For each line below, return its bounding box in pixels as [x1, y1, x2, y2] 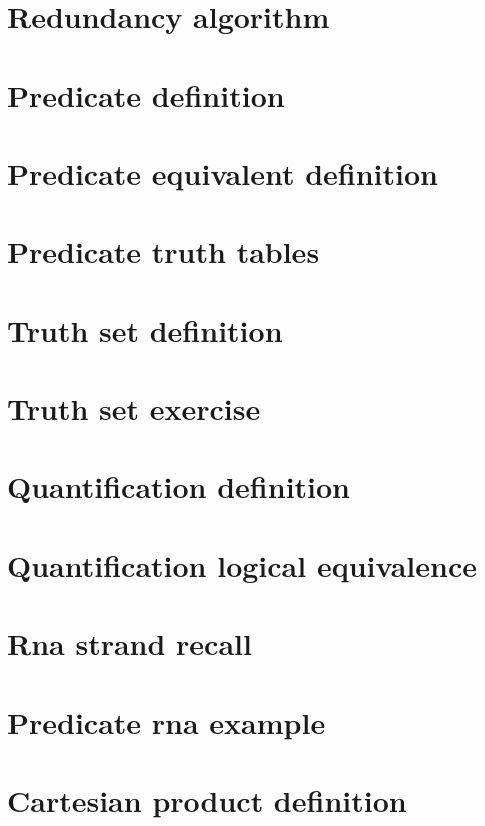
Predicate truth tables [7, 231, 320, 272]
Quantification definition [7, 466, 351, 507]
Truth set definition [7, 309, 283, 350]
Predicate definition [7, 74, 285, 115]
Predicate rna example [7, 701, 326, 742]
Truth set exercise [7, 388, 261, 429]
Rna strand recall [7, 623, 252, 664]
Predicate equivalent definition [7, 152, 438, 193]
